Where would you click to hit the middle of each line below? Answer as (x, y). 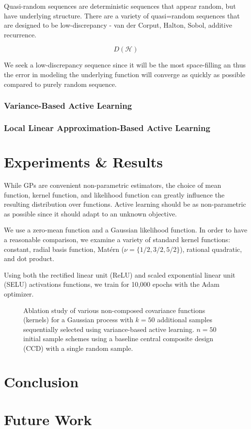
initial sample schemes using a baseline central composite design (118, 338)
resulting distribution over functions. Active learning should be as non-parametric (125, 204)
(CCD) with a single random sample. (78, 348)
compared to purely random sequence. (60, 84)
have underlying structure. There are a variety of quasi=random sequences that (122, 15)
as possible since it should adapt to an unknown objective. (91, 213)
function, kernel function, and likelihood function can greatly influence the (114, 194)
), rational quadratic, (211, 249)
